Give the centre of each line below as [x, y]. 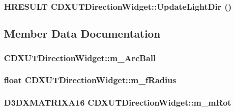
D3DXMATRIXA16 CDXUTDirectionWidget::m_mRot [118, 102]
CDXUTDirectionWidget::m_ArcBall [80, 57]
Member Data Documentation [82, 33]
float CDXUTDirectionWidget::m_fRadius [90, 80]
